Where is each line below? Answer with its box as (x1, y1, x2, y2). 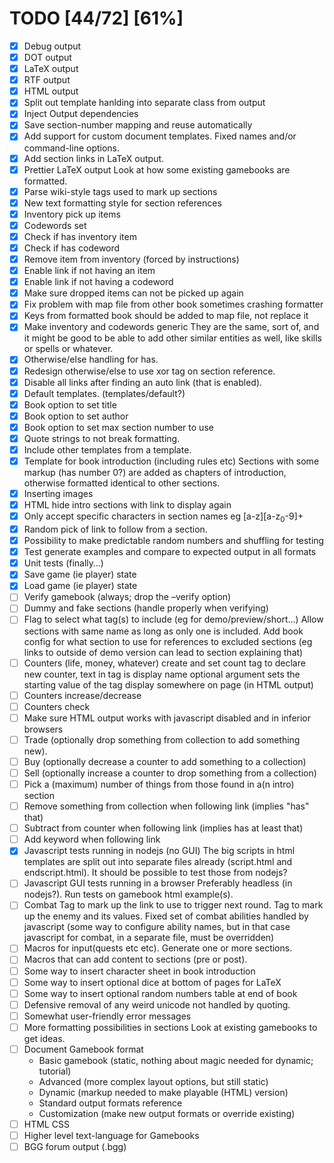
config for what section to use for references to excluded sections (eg (23, 635, 313, 647)
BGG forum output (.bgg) (23, 1141, 127, 1153)
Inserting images (23, 488, 94, 500)
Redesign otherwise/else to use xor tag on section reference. (23, 365, 276, 377)
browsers (23, 723, 64, 735)
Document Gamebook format (23, 1043, 144, 1055)
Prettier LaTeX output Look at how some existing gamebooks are (23, 163, 291, 176)
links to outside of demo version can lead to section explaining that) (23, 646, 304, 658)
